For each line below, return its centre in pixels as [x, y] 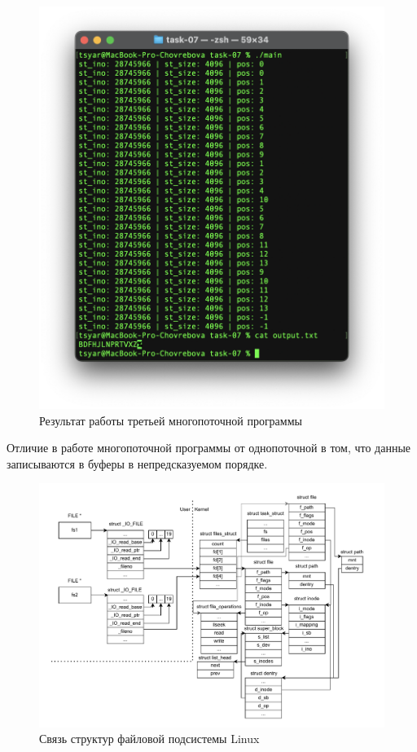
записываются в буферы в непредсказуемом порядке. [137, 463]
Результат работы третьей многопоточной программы [171, 420]
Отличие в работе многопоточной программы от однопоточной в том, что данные [209, 448]
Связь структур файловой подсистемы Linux [149, 739]
